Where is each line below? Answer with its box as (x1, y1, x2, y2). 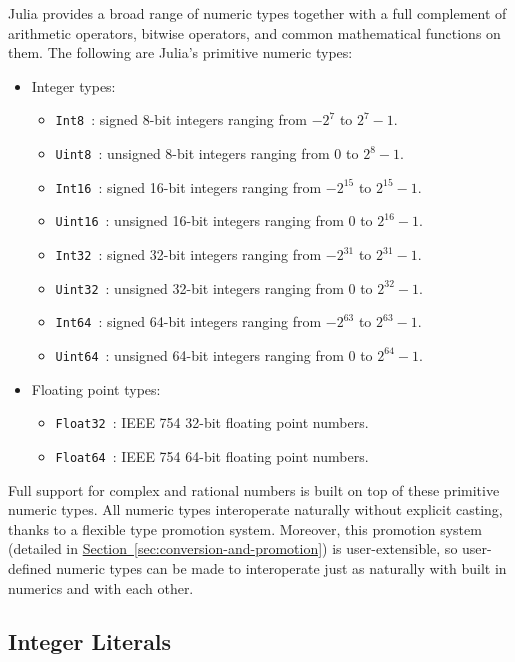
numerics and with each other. (8, 577, 194, 598)
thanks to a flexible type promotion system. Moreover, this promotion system (8, 518, 482, 539)
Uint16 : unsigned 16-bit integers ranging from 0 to (55, 210, 373, 231)
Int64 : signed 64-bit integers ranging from (55, 311, 322, 332)
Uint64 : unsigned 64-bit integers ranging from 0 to (55, 344, 373, 365)
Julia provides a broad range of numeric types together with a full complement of (8, 3, 507, 23)
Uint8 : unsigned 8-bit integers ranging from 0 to (55, 143, 359, 164)
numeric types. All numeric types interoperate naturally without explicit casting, (8, 499, 503, 520)
